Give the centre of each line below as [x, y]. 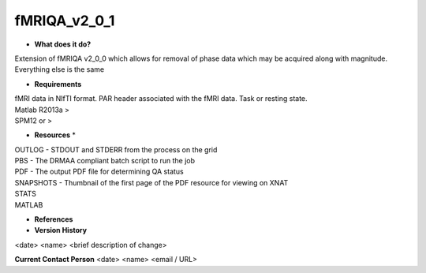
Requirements [58, 84]
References [54, 219]
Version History [60, 230]
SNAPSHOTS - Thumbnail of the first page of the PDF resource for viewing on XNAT [151, 182]
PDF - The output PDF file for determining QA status [99, 172]
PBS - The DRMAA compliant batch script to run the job [105, 161]
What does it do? [63, 44]
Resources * [55, 135]
